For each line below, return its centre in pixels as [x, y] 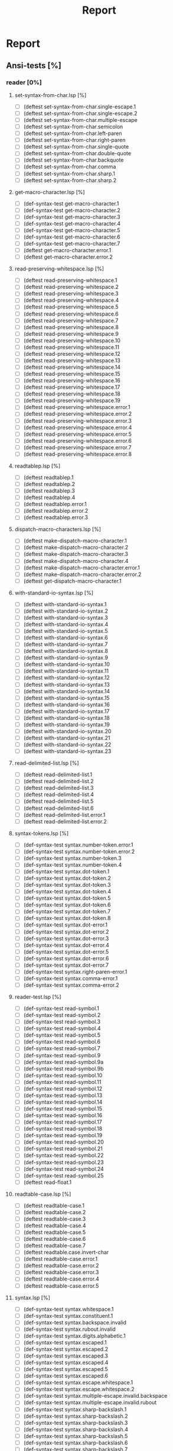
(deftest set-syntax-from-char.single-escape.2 [80, 113]
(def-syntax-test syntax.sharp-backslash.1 [75, 1409]
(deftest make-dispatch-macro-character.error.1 [81, 567]
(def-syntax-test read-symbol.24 [64, 1169]
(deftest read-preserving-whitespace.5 [71, 307]
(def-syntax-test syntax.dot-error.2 [66, 932]
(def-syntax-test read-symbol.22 [64, 1156]
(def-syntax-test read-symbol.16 [63, 1115]
